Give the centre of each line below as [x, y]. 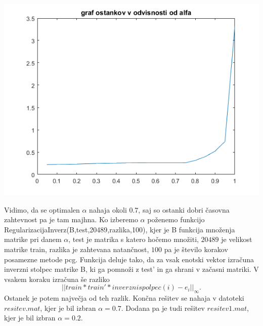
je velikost [237, 239]
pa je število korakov [196, 249]
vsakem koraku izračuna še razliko [57, 279]
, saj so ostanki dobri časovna [184, 209]
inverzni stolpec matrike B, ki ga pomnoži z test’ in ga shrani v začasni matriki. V [131, 269]
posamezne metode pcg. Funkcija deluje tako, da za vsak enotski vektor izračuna [129, 259]
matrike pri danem [33, 239]
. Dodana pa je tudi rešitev [163, 308]
